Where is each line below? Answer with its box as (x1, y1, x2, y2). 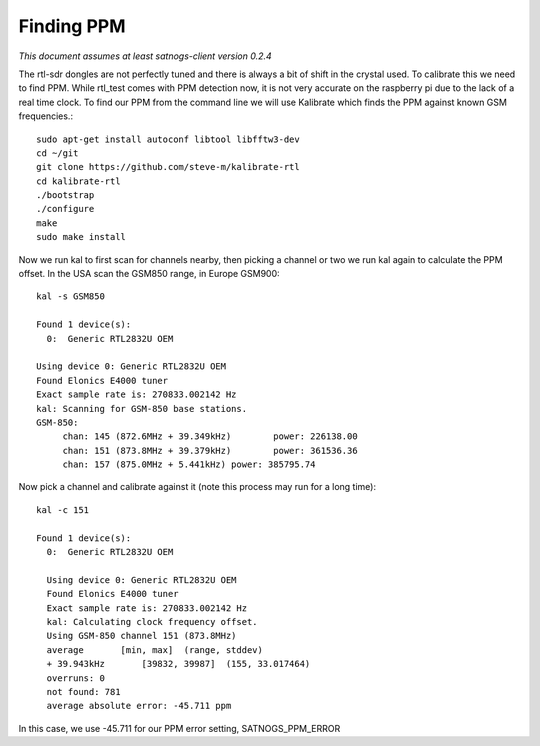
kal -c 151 (36, 504, 90, 515)
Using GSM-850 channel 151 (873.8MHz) (46, 630, 237, 642)
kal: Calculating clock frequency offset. (46, 616, 259, 627)
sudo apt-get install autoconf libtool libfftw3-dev (36, 133, 300, 145)
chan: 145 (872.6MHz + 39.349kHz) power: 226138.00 (62, 431, 359, 442)
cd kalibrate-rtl (36, 175, 121, 187)
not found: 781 (46, 686, 121, 697)
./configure (36, 203, 95, 215)
